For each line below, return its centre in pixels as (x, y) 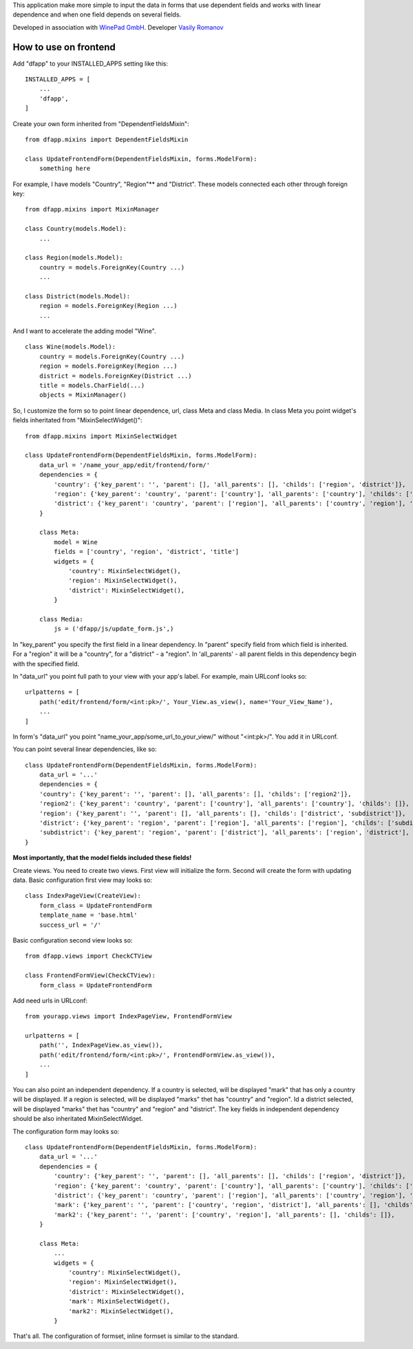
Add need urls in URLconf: (50, 1000)
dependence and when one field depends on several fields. (97, 14)
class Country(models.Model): (76, 229)
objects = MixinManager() (83, 395)
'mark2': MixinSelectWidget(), (121, 1311)
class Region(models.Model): (74, 258)
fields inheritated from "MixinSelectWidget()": (77, 420)
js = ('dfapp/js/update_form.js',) (114, 629)
